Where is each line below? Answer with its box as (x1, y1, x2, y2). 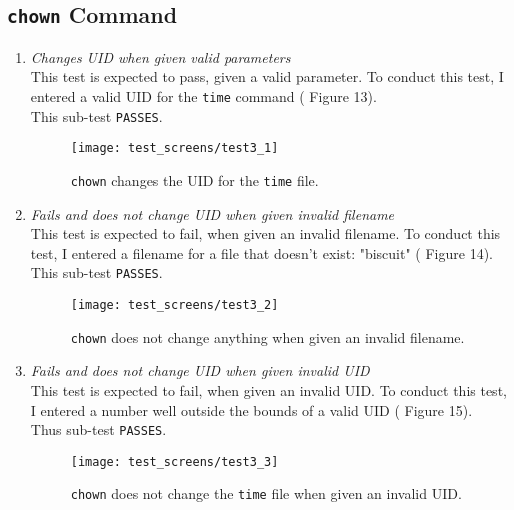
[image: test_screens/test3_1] (70, 141, 279, 156)
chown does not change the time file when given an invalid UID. (70, 483, 462, 504)
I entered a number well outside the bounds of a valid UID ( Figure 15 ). (30, 399, 473, 420)
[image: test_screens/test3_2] (70, 298, 279, 313)
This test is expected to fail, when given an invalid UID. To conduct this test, (30, 379, 507, 400)
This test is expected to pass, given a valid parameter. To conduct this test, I (30, 66, 504, 87)
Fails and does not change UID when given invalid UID (30, 360, 370, 381)
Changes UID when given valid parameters (30, 46, 291, 67)
